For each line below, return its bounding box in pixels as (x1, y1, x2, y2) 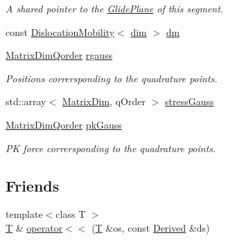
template (6, 207, 43, 221)
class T (55, 207, 86, 221)
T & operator (6, 220, 63, 234)
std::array (6, 94, 46, 109)
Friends (6, 174, 60, 196)
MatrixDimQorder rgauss (6, 48, 113, 62)
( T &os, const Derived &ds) (91, 220, 210, 234)
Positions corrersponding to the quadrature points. (6, 71, 218, 85)
